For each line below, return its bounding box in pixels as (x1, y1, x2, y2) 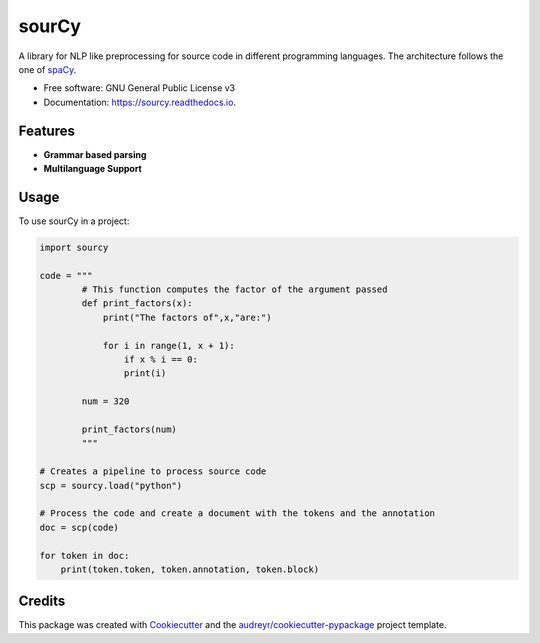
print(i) (123, 368, 167, 379)
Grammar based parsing (43, 148, 147, 160)
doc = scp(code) (39, 521, 120, 533)
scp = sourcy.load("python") (39, 480, 183, 491)
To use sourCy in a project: (18, 215, 130, 227)
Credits (18, 593, 66, 610)
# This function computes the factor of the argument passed (81, 284, 388, 295)
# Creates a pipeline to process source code (39, 466, 267, 477)
